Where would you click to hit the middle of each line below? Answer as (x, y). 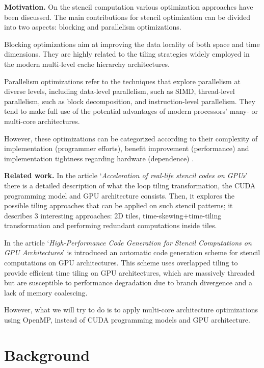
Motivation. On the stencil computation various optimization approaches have (129, 7)
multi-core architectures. (42, 121)
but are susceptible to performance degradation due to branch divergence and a (128, 283)
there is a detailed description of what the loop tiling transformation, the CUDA (130, 185)
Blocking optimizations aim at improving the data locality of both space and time (132, 44)
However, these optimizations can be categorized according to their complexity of (131, 138)
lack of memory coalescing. (46, 292)
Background (47, 354)
